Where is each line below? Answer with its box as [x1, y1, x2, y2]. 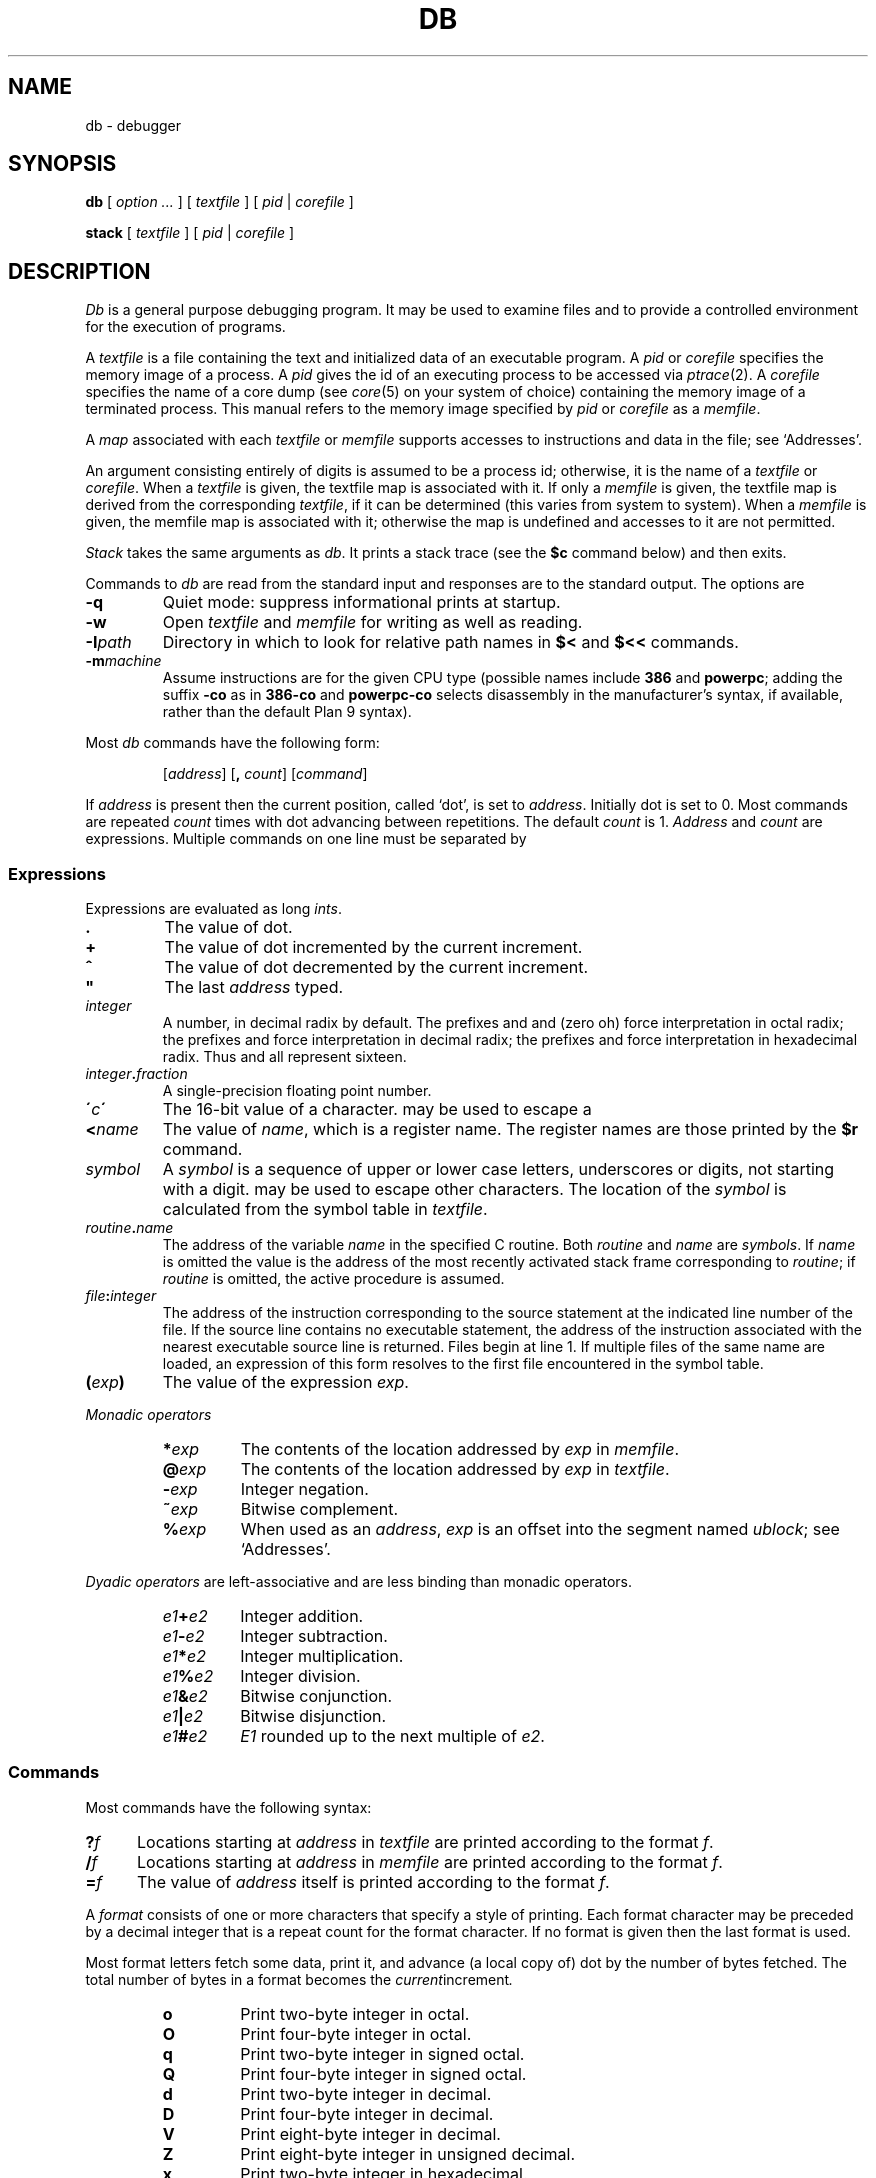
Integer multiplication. [240, 1646, 404, 1667]
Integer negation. [240, 1479, 369, 1500]
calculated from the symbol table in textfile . [162, 1199, 488, 1220]
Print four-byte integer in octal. [240, 2023, 472, 2044]
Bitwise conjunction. [240, 1686, 393, 1707]
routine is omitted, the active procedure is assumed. [162, 1270, 505, 1288]
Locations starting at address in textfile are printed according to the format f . [136, 1831, 714, 1852]
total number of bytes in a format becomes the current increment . [85, 1970, 514, 1988]
